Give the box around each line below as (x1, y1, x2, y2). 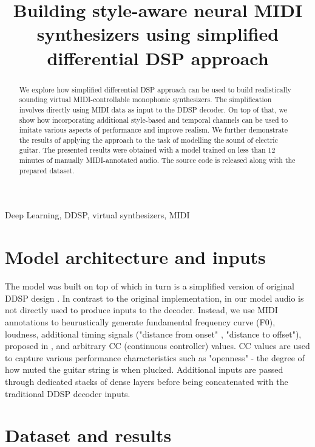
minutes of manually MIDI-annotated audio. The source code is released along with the (19, 155, 296, 165)
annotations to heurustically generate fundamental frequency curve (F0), (5, 315, 276, 328)
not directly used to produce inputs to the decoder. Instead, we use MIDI (5, 303, 278, 316)
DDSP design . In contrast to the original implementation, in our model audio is (5, 291, 304, 304)
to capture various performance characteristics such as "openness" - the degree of (5, 351, 305, 364)
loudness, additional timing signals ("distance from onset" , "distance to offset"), (5, 327, 302, 340)
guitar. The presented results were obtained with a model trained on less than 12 (19, 145, 276, 155)
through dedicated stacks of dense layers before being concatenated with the (5, 375, 288, 387)
